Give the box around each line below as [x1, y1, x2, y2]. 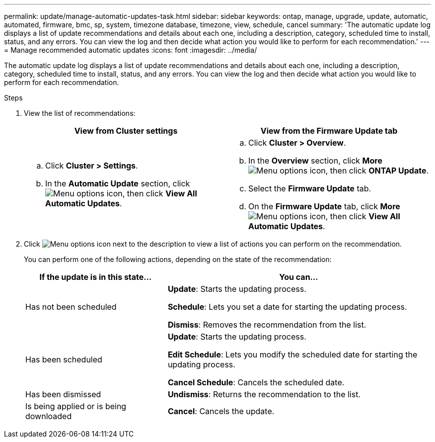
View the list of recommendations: [24, 109, 136, 117]
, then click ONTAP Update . [325, 166, 429, 176]
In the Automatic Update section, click [45, 178, 190, 188]
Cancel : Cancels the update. [167, 406, 275, 416]
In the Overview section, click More [248, 156, 382, 166]
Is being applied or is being [25, 401, 127, 411]
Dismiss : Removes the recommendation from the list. [167, 320, 366, 330]
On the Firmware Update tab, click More [248, 201, 400, 211]
